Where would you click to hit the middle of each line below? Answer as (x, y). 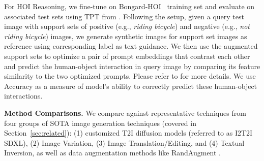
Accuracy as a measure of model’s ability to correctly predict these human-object (131, 86)
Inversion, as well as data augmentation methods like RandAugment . (112, 153)
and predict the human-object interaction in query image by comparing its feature (132, 66)
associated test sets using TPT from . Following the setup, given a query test (124, 16)
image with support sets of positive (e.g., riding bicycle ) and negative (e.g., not (127, 26)
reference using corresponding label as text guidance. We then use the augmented (131, 46)
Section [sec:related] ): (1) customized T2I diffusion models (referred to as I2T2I (128, 133)
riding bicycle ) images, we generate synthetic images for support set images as (126, 36)
